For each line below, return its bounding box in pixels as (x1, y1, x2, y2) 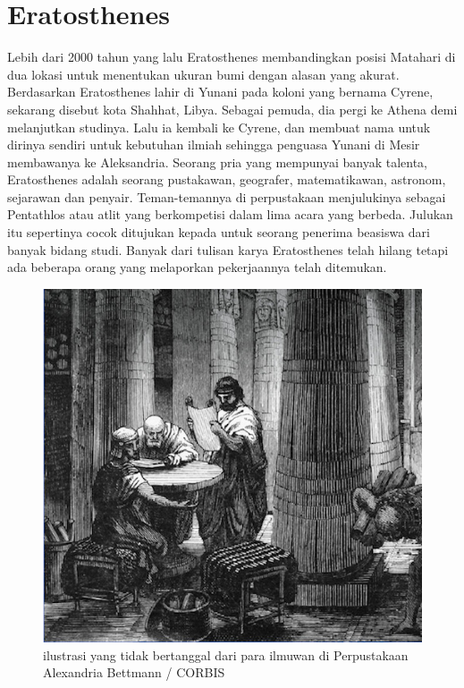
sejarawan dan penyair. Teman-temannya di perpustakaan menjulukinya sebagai (7, 187, 446, 206)
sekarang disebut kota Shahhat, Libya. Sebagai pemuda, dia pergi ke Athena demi (7, 99, 458, 118)
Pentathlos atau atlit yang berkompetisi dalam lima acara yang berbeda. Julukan (7, 205, 453, 224)
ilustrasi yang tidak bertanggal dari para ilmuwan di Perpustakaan (43, 645, 409, 664)
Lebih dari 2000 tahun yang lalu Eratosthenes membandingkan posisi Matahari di (7, 47, 456, 66)
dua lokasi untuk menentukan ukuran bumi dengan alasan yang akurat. (7, 64, 400, 83)
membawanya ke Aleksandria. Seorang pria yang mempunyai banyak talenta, (7, 152, 427, 171)
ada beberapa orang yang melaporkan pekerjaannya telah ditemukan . (7, 258, 387, 276)
